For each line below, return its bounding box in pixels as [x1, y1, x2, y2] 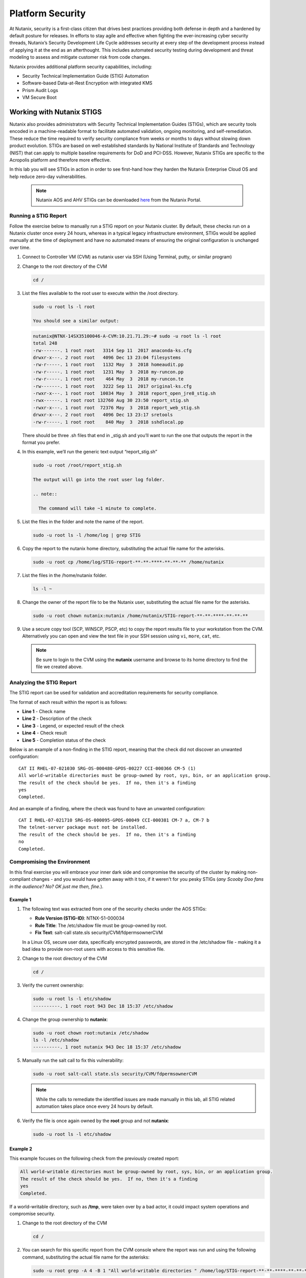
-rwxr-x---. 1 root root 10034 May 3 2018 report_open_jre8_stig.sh [33, 391, 216, 396]
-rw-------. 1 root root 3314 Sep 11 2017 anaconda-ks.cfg [33, 348, 192, 353]
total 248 [33, 340, 58, 346]
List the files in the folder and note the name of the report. [22, 518, 144, 524]
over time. [9, 244, 31, 250]
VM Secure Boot [22, 95, 57, 101]
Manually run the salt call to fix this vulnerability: [22, 1057, 124, 1063]
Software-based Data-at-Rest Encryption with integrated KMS [22, 80, 152, 86]
